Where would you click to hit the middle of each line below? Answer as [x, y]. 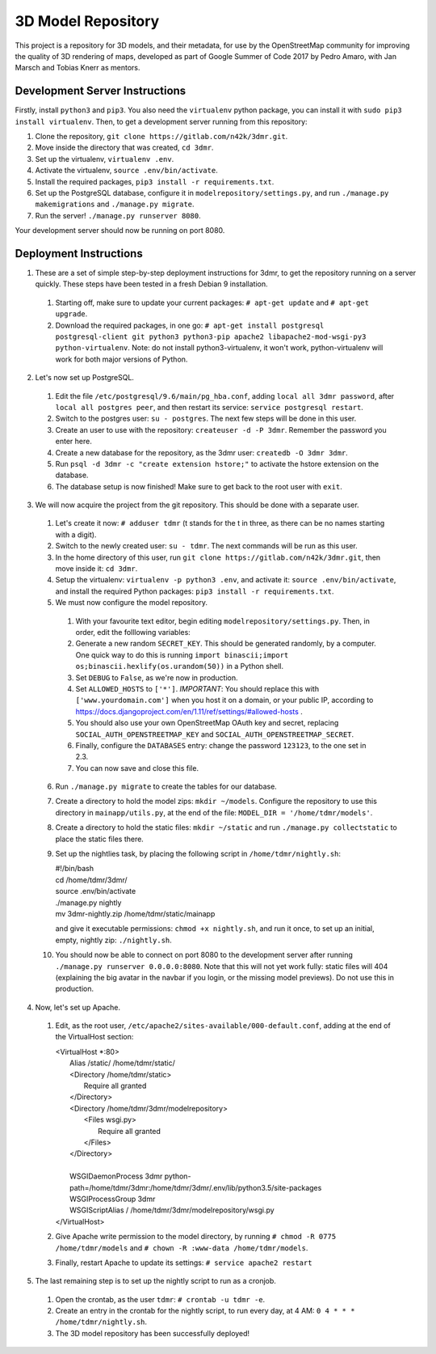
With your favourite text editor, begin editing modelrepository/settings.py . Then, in [223, 621]
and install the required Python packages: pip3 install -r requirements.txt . [195, 591]
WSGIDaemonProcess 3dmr [116, 1176]
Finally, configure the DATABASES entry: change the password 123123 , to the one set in [221, 745]
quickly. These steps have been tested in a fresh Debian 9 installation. [151, 284]
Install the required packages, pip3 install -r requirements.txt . [155, 181]
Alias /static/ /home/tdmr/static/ [122, 1063]
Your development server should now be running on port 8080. [120, 231]
